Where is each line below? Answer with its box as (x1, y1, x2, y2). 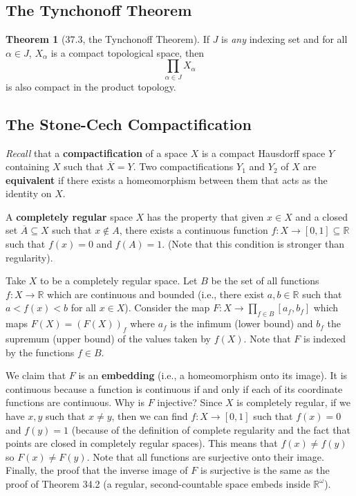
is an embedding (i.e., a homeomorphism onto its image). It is (78, 368, 348, 383)
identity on (6, 186, 52, 201)
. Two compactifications (133, 159, 234, 174)
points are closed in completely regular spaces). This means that (6, 436, 278, 450)
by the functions (6, 345, 75, 359)
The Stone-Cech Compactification (6, 113, 252, 134)
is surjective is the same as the (200, 463, 330, 477)
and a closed (295, 209, 348, 223)
